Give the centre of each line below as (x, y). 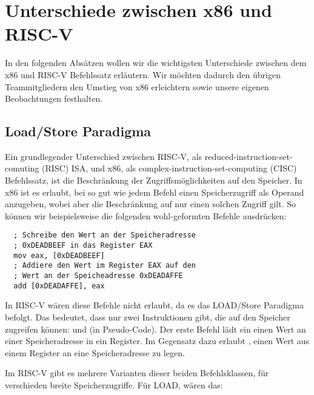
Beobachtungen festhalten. (54, 98)
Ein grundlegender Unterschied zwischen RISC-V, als (104, 156)
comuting (22, 168)
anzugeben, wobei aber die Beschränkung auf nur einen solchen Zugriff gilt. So (151, 204)
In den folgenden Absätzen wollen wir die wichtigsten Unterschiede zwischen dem (156, 63)
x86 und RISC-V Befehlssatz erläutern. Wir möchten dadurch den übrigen (143, 74)
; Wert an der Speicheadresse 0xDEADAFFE (98, 276)
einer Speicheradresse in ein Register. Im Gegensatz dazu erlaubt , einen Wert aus (157, 341)
